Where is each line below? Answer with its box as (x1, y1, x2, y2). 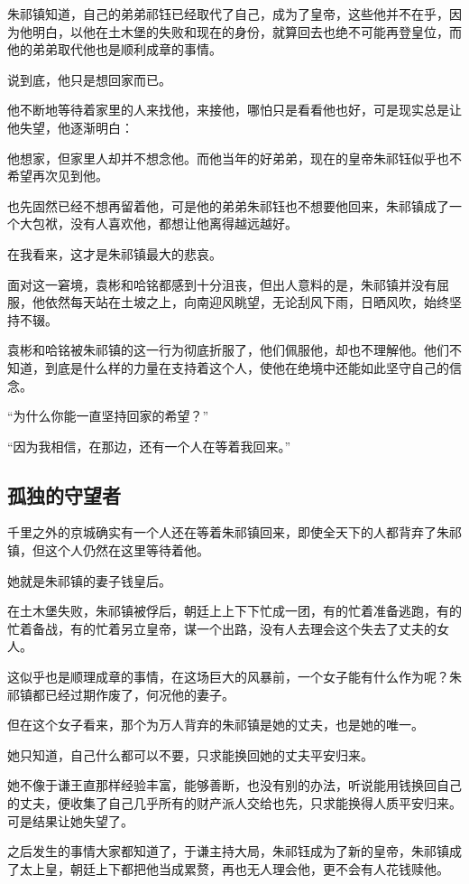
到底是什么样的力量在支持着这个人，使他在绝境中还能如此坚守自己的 (44, 358, 449, 377)
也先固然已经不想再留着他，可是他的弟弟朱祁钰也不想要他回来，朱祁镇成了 (7, 196, 449, 215)
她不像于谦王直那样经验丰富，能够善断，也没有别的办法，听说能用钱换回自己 (7, 776, 462, 795)
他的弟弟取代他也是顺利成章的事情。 (7, 40, 222, 59)
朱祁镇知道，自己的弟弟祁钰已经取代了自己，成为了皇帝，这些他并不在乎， (7, 5, 449, 23)
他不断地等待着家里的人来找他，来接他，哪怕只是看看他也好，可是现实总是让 (7, 100, 462, 119)
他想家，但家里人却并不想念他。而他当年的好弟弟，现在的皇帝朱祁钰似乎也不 (7, 148, 462, 167)
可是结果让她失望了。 (7, 811, 133, 830)
